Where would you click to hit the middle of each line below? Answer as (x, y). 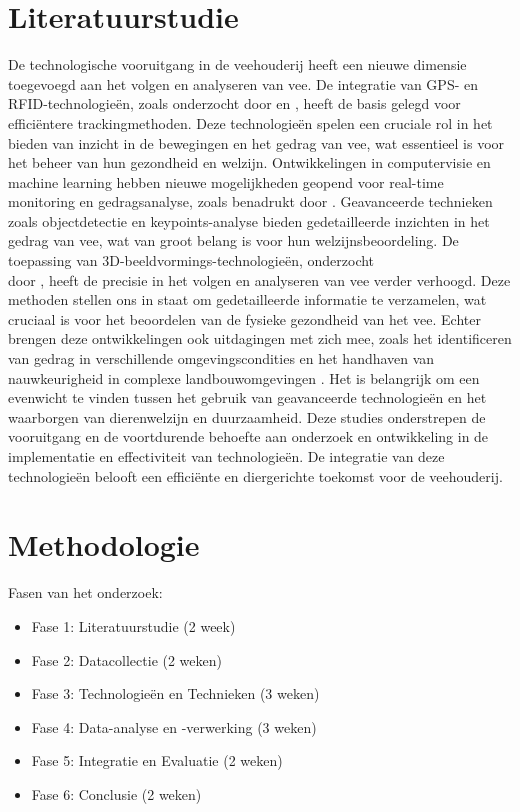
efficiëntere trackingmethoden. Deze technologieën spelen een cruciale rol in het (250, 122)
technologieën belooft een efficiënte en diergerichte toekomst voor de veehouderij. (255, 475)
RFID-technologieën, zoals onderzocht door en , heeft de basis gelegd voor (234, 103)
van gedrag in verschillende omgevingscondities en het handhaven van (221, 358)
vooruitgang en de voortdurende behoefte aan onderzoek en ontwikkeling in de (248, 436)
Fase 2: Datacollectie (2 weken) (127, 659)
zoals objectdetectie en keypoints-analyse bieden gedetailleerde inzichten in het (249, 220)
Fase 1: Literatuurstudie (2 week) (133, 625)
